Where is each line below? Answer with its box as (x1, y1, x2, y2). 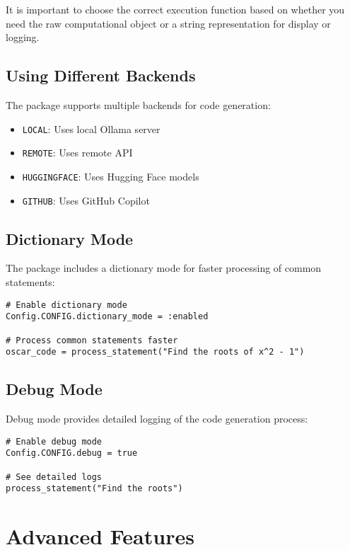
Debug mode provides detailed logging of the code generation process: (6, 411, 308, 426)
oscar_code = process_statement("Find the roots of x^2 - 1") (6, 347, 305, 357)
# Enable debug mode (6, 436, 103, 447)
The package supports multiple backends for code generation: (6, 97, 271, 112)
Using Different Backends (6, 64, 196, 86)
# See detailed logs (6, 471, 103, 482)
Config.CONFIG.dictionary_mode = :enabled (6, 311, 209, 322)
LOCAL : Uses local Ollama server (22, 121, 161, 136)
